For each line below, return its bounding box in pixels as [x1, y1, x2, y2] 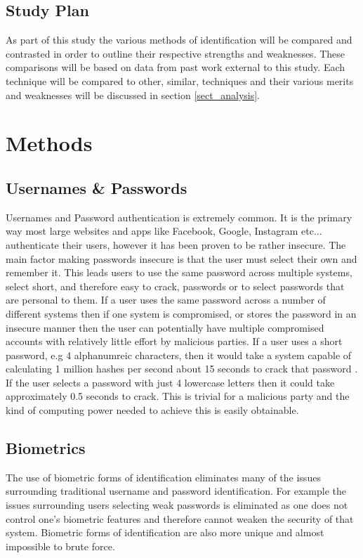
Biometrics [6, 437, 86, 459]
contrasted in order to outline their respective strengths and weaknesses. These [6, 46, 345, 60]
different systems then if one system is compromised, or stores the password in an [6, 306, 357, 320]
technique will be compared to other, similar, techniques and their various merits [6, 73, 354, 88]
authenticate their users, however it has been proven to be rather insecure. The [6, 237, 346, 252]
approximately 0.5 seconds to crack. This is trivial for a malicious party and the [6, 389, 350, 403]
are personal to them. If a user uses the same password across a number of [6, 292, 326, 307]
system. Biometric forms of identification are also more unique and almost [6, 525, 324, 540]
